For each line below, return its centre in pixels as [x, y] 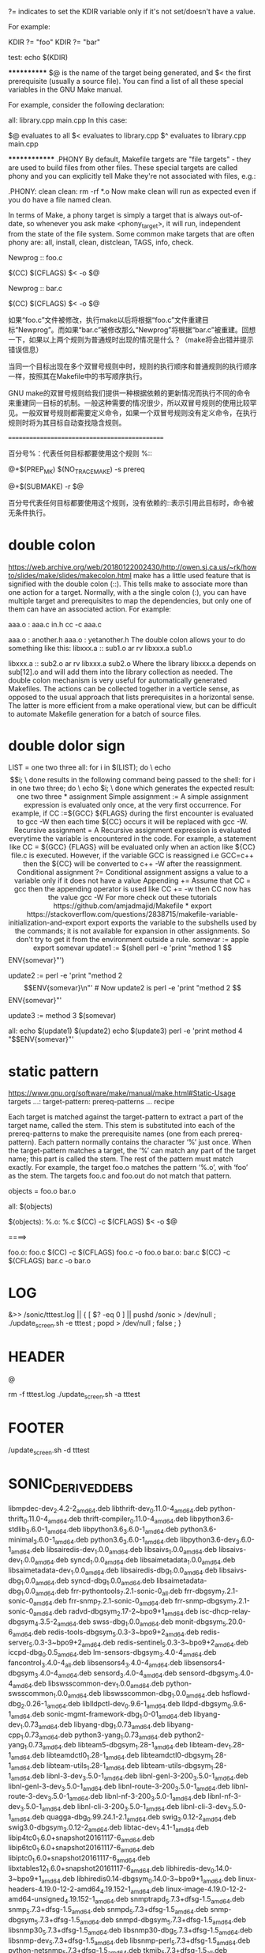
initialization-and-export [47, 923]
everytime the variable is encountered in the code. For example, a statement [132, 838]
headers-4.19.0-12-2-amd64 [54, 1889]
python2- [189, 1735]
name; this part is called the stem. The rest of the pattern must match [121, 1159]
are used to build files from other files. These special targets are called [123, 168]
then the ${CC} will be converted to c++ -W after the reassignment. [132, 864]
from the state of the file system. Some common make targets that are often [131, 233]
